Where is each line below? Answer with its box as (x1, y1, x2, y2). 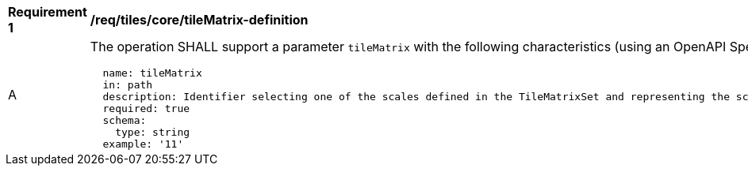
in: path (102, 79, 153, 91)
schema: (102, 114, 147, 126)
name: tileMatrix (102, 67, 202, 79)
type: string (115, 126, 190, 138)
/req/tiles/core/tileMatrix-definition (90, 12, 309, 28)
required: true (102, 103, 190, 114)
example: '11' (102, 138, 184, 150)
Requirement (8, 4, 87, 20)
